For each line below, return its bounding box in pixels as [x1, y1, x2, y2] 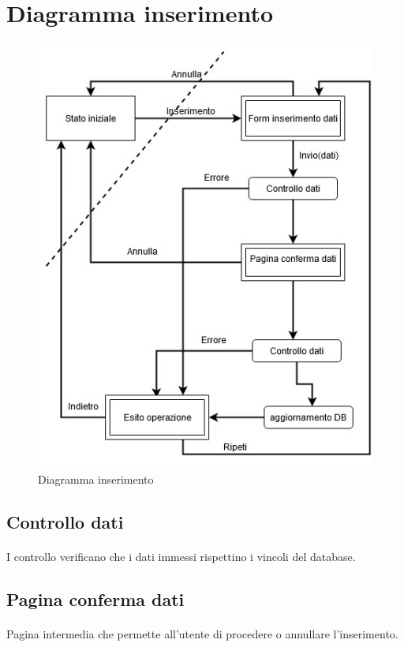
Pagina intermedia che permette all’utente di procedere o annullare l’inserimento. [6, 625, 398, 641]
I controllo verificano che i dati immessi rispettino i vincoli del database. [6, 548, 356, 564]
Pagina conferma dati [6, 586, 185, 611]
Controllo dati [6, 509, 124, 533]
